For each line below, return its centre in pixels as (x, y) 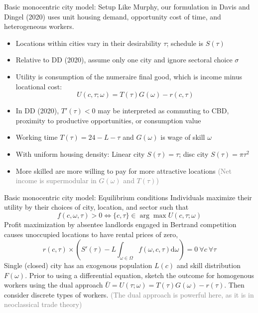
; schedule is (185, 43)
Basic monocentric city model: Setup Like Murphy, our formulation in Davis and (127, 6)
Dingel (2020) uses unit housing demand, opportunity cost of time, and (113, 16)
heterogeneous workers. (39, 26)
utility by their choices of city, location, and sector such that (96, 207)
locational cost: (39, 86)
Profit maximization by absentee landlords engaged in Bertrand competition (120, 224)
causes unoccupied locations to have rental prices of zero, (91, 234)
